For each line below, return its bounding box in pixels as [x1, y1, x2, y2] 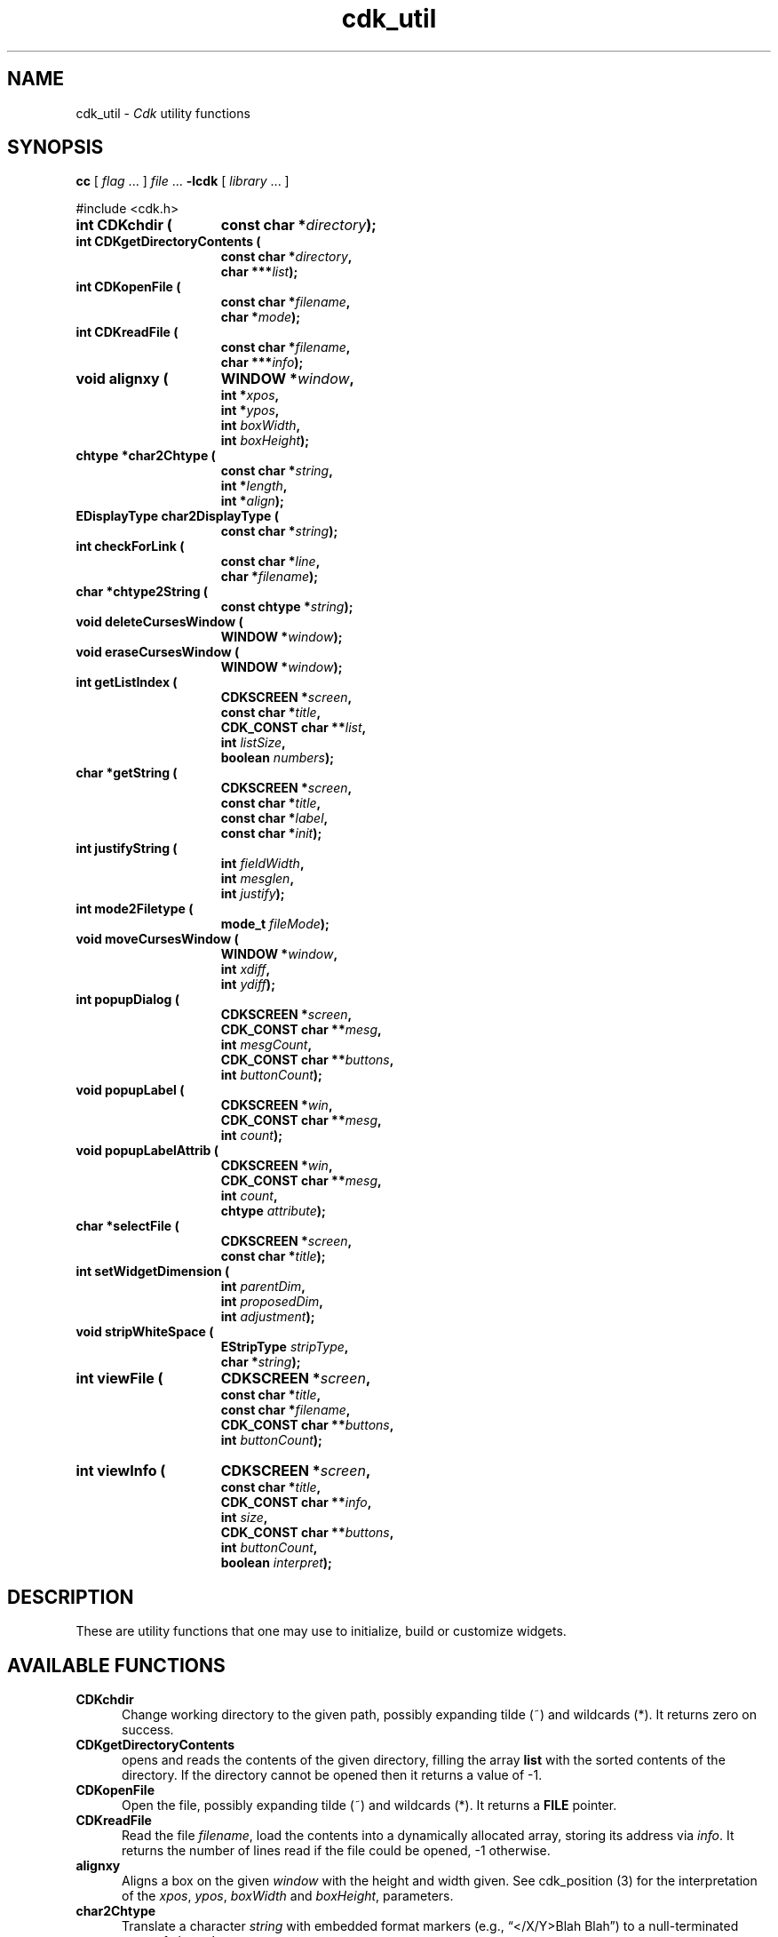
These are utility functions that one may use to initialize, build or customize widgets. [75, 1623, 567, 1639]
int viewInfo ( [75, 1462, 166, 1480]
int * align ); [220, 493, 284, 509]
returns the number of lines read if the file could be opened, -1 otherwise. [122, 1843, 551, 1859]
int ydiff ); [220, 976, 275, 992]
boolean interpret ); [220, 1555, 332, 1571]
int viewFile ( [75, 1369, 163, 1388]
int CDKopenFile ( [75, 279, 181, 295]
